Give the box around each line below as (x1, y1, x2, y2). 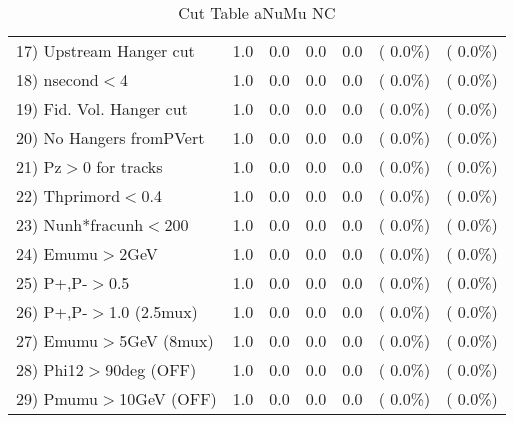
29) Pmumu (16, 387, 99, 410)
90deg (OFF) (105, 358, 197, 381)
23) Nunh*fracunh (16, 213, 144, 236)
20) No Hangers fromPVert (16, 126, 205, 149)
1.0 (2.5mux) (108, 300, 198, 323)
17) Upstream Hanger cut (16, 39, 195, 62)
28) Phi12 (16, 358, 84, 381)
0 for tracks (82, 155, 163, 178)
